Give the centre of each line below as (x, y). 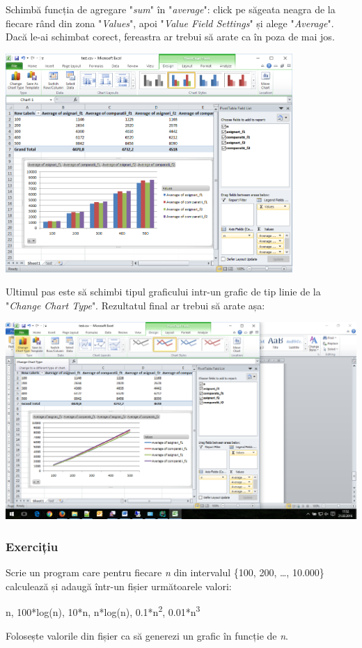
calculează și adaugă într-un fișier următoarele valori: (119, 586)
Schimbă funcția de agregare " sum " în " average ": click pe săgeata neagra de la (171, 9)
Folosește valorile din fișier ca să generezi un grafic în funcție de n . (147, 635)
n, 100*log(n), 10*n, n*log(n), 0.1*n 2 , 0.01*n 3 (103, 611)
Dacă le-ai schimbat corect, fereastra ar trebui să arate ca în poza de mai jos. (170, 37)
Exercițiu (32, 546)
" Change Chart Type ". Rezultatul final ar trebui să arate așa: (135, 305)
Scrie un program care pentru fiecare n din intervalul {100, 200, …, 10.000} (165, 572)
